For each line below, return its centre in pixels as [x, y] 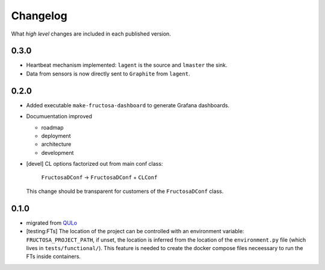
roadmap [52, 127]
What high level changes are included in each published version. [91, 34]
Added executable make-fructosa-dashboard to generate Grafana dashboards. [128, 105]
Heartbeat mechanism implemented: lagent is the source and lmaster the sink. [127, 65]
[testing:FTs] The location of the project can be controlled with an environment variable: [135, 231]
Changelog [39, 16]
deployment [56, 136]
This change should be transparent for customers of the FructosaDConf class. [125, 191]
